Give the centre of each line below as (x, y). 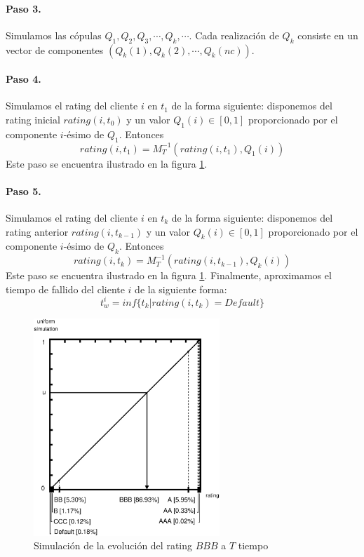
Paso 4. (23, 79)
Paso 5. (23, 190)
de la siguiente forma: (181, 289)
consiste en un (328, 35)
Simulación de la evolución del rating (113, 545)
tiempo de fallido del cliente (65, 289)
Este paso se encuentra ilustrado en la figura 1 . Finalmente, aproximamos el (169, 275)
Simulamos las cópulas (54, 35)
